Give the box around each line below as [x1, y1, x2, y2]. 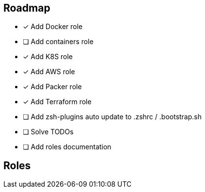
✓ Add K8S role [23, 52, 73, 61]
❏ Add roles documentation [23, 143, 111, 151]
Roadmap [3, 2, 50, 14]
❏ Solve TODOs [23, 128, 74, 136]
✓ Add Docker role [23, 22, 83, 31]
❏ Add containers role [23, 37, 94, 46]
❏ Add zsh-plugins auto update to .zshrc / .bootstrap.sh [23, 112, 202, 121]
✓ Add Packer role [23, 82, 82, 91]
